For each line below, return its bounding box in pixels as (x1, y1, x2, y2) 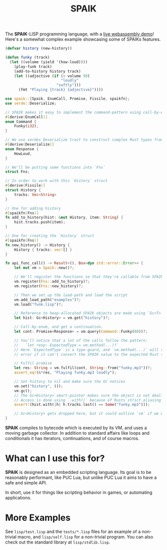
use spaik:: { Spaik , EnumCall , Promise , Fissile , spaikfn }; (5, 96, 130, 101)
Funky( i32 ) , (14, 124, 39, 129)
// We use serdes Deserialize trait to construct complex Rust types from (5, 137, 164, 142)
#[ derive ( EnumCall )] (5, 114, 48, 119)
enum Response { (5, 146, 39, 152)
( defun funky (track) (5, 55, 50, 60)
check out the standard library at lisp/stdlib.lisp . (5, 539, 110, 545)
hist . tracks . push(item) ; (14, 220, 66, 225)
